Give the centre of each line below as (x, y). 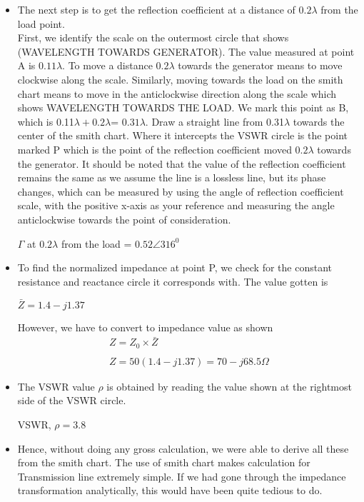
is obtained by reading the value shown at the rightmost (229, 386)
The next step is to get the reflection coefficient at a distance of (156, 9)
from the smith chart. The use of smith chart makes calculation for (164, 462)
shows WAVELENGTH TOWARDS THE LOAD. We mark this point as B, (183, 107)
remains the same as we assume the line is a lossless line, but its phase (172, 177)
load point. (41, 23)
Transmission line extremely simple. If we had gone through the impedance (182, 476)
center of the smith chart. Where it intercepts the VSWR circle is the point (182, 135)
